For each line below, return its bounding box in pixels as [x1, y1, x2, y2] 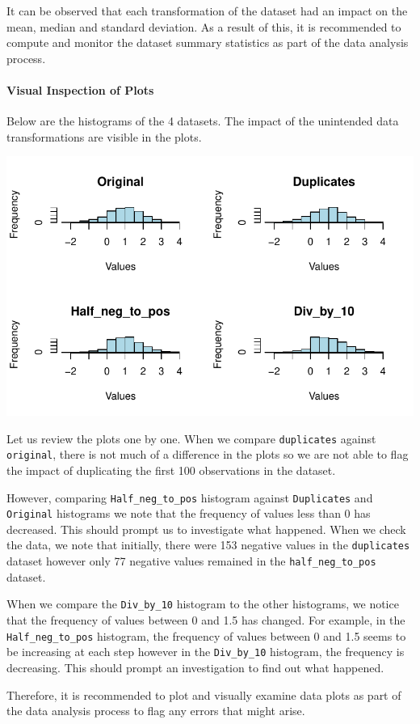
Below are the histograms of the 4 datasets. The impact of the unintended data [6, 112, 399, 129]
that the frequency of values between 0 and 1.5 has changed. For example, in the [6, 612, 405, 629]
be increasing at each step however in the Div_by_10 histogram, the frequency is [6, 643, 405, 660]
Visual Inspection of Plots [6, 81, 154, 98]
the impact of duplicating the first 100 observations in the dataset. [6, 461, 336, 478]
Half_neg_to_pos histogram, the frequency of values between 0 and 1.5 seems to [6, 627, 406, 644]
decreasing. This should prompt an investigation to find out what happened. [6, 658, 384, 675]
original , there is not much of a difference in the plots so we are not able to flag [6, 446, 409, 463]
